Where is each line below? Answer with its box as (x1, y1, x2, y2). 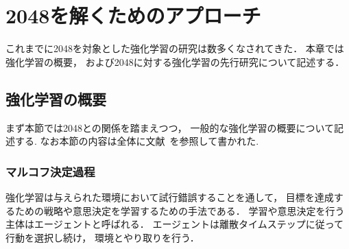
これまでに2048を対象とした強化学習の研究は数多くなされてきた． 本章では (5, 41, 344, 56)
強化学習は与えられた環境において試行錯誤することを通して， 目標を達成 (5, 189, 334, 204)
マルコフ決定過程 (5, 163, 95, 180)
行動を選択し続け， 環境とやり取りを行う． (5, 230, 200, 244)
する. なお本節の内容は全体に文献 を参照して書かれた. (14, 134, 259, 148)
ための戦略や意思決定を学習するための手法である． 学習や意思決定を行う (14, 203, 345, 217)
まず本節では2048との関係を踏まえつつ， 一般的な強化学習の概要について (5, 120, 334, 134)
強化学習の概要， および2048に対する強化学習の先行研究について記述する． (5, 54, 345, 69)
